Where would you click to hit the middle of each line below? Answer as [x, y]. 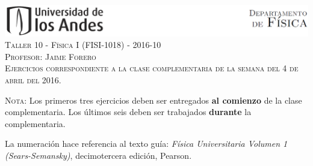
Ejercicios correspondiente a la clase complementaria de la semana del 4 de [152, 68]
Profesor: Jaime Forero [51, 56]
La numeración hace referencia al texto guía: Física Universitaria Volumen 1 [146, 144]
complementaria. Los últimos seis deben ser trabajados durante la [128, 112]
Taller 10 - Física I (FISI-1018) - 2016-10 [83, 45]
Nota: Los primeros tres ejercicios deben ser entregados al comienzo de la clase [153, 100]
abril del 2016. [33, 80]
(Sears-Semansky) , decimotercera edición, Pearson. [98, 155]
